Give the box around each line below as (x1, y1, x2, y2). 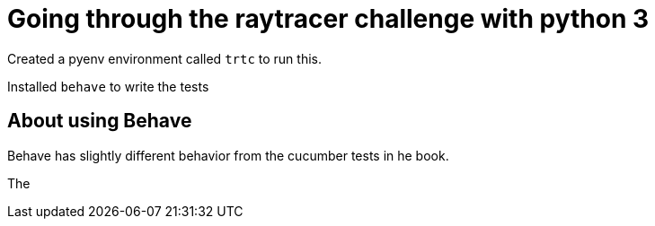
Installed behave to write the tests (7, 78, 209, 94)
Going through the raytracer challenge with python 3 (7, 4, 650, 34)
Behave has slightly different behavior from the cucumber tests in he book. (7, 147, 449, 163)
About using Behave (7, 109, 192, 133)
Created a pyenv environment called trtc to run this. (7, 50, 322, 66)
